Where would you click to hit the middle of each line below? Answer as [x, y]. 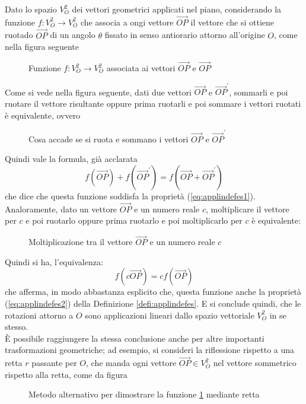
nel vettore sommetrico [255, 363]
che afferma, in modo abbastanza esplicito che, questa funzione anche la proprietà [153, 292]
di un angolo [73, 35]
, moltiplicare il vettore [247, 209]
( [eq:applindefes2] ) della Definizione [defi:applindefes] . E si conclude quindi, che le [153, 303]
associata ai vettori [141, 68]
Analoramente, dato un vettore [61, 209]
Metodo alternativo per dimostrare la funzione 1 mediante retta [144, 394]
